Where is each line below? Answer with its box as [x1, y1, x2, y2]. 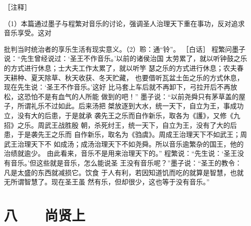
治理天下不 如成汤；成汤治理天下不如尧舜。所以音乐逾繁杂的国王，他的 [17, 138, 244, 149]
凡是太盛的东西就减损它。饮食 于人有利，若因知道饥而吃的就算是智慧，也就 [4, 167, 244, 177]
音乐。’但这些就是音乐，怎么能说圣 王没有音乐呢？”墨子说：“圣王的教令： [10, 157, 242, 167]
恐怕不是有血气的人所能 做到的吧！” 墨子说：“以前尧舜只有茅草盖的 [24, 91, 239, 101]
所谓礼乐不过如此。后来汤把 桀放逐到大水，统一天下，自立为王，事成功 [17, 101, 244, 111]
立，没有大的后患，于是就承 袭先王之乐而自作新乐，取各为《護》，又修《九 [4, 110, 240, 120]
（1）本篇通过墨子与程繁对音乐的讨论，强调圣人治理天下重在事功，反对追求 [4, 18, 245, 28]
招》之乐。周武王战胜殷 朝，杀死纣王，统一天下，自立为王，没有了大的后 [4, 120, 237, 130]
